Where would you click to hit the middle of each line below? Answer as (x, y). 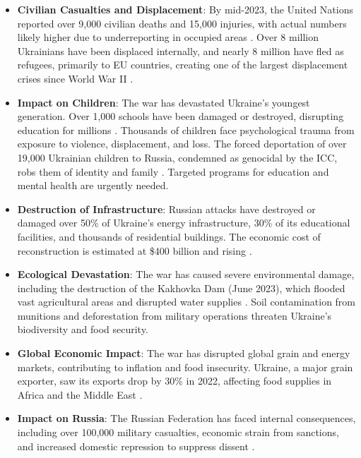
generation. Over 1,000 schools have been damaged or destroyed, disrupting (180, 116)
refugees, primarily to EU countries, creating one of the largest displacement (183, 65)
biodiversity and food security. (83, 329)
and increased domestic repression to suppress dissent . (136, 446)
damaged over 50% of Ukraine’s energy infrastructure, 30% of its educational (184, 223)
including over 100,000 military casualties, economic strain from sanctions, (178, 432)
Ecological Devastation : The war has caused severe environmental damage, (186, 274)
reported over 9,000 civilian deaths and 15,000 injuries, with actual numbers (182, 23)
